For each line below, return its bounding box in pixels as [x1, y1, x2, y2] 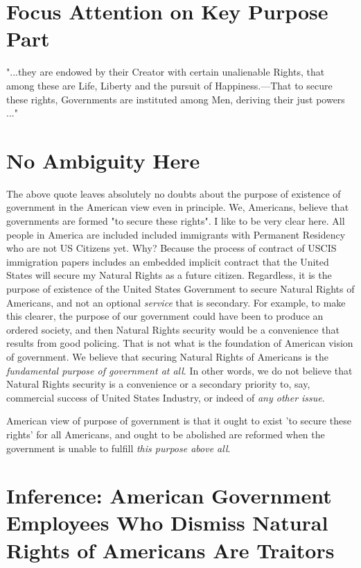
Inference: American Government [6, 481, 332, 510]
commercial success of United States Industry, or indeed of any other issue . [6, 390, 325, 404]
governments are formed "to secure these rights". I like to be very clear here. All [6, 214, 345, 227]
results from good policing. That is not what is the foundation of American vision [6, 336, 353, 350]
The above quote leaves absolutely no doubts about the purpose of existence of [6, 186, 341, 200]
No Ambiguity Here [6, 146, 200, 174]
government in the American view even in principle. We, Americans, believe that [6, 200, 349, 214]
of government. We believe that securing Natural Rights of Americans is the [6, 349, 328, 363]
